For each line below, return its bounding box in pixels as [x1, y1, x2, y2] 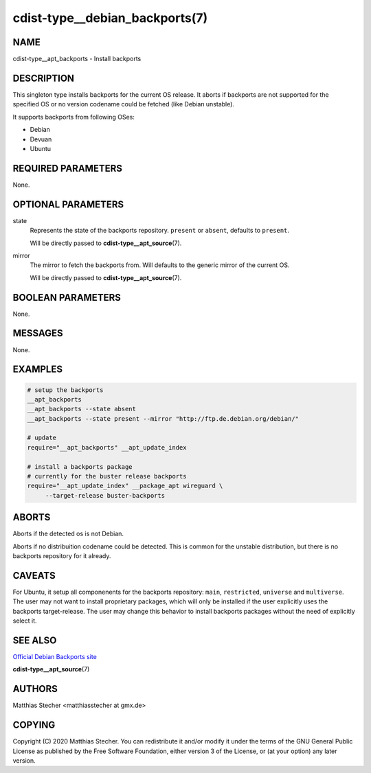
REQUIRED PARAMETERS [12, 162, 123, 174]
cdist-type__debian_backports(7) [12, 10, 208, 25]
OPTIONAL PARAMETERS [12, 198, 124, 210]
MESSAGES [12, 327, 63, 339]
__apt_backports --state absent [27, 405, 137, 413]
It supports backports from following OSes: [12, 113, 135, 121]
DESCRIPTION [12, 72, 75, 84]
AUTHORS [12, 683, 58, 695]
